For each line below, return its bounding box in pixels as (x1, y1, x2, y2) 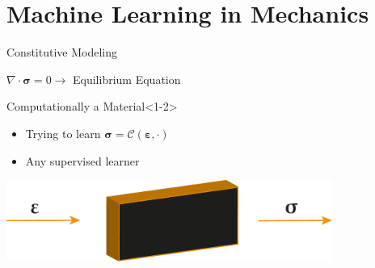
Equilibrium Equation (73, 70, 181, 87)
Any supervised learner (25, 152, 140, 169)
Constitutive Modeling (6, 44, 117, 61)
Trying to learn (25, 124, 101, 141)
